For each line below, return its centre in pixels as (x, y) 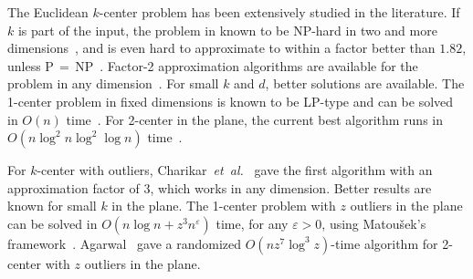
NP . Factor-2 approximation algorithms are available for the (247, 65)
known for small (52, 206)
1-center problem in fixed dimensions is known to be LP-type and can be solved (231, 101)
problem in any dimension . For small (113, 83)
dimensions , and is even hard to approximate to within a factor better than (221, 48)
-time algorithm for (384, 243)
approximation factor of (74, 187)
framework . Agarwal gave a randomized (125, 243)
